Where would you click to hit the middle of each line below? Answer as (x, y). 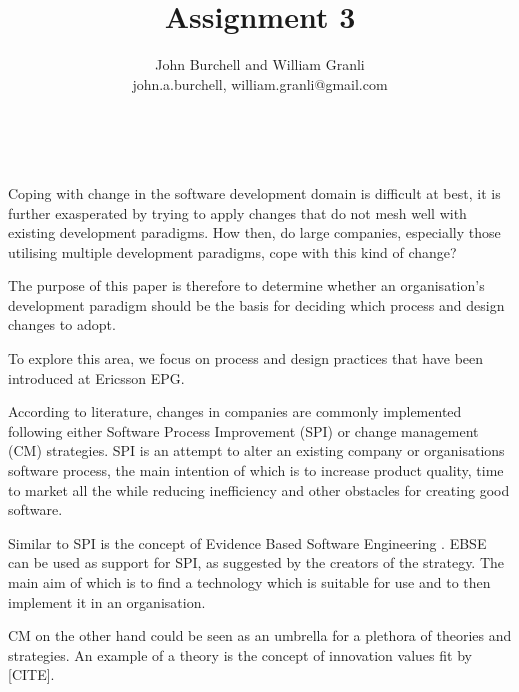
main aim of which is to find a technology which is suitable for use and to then (249, 582)
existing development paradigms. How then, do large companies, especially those (254, 232)
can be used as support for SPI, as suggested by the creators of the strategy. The (256, 562)
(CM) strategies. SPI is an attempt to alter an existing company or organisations (256, 450)
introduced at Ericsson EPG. (96, 377)
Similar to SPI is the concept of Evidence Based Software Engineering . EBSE (247, 542)
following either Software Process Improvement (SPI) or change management (243, 430)
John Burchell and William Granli (260, 64)
